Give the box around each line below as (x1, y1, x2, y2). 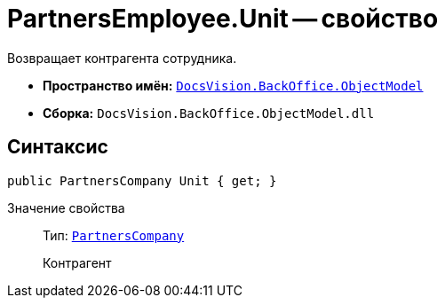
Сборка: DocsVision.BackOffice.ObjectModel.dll (43, 105, 375, 121)
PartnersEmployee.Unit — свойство (7, 4, 439, 34)
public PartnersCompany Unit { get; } (7, 173, 277, 188)
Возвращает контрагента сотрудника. (7, 50, 237, 66)
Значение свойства (7, 199, 125, 215)
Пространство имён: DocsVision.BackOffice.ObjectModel (43, 77, 424, 93)
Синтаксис (7, 136, 108, 159)
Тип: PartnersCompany (43, 227, 185, 243)
